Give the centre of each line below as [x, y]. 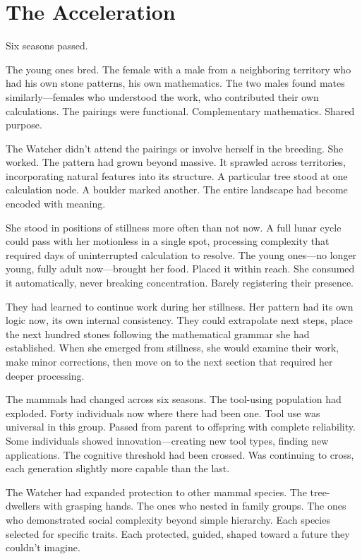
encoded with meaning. [56, 204]
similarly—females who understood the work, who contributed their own [162, 96]
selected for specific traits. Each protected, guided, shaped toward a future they [178, 533]
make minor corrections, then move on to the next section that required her [169, 361]
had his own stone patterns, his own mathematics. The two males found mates [175, 83]
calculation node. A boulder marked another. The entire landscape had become [177, 190]
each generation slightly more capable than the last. [118, 468]
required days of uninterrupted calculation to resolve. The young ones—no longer [181, 254]
